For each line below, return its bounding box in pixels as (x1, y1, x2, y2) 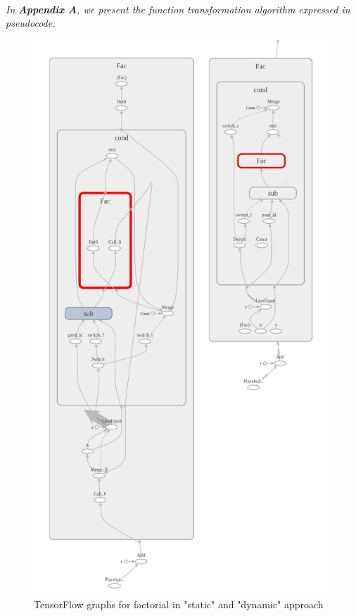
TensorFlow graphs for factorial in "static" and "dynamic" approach (34, 597, 324, 612)
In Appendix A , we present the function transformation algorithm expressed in (6, 1, 350, 16)
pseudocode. (6, 15, 56, 30)
